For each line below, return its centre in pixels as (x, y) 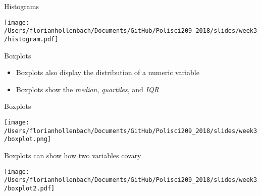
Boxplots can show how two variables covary (73, 155)
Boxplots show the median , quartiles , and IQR (87, 89)
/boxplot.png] (28, 139)
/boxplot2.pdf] (30, 188)
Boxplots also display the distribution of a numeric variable (108, 72)
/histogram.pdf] (31, 39)
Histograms (22, 6)
